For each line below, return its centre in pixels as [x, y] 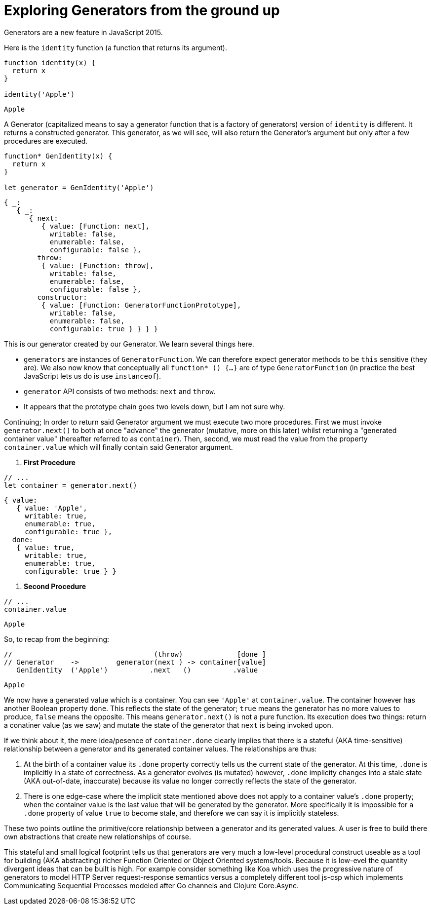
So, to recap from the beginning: [57, 639]
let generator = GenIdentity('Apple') [79, 187]
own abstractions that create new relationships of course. [98, 836]
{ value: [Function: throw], [98, 265]
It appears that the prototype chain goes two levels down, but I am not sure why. [155, 406]
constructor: [62, 297]
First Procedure [50, 462]
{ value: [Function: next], [96, 226]
